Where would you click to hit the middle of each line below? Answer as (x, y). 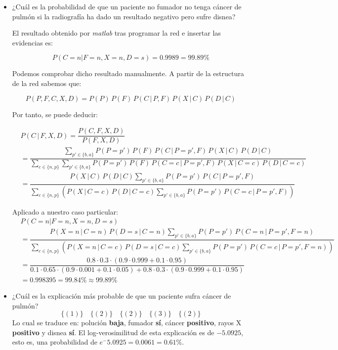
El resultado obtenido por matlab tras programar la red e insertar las (116, 33)
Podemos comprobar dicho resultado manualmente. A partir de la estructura (128, 73)
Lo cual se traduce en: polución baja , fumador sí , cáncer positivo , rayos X (127, 323)
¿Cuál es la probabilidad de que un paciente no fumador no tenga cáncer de (127, 6)
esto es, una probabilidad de (55, 342)
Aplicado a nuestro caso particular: (65, 211)
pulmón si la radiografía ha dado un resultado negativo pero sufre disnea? (124, 16)
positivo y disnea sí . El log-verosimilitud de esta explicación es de (113, 332)
